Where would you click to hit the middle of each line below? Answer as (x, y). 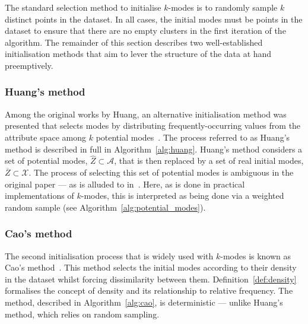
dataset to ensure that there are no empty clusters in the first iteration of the (145, 31)
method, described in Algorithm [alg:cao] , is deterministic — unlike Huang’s (144, 302)
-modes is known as (256, 255)
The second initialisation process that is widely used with (109, 255)
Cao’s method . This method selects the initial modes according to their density (151, 267)
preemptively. (29, 65)
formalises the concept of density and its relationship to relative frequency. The (149, 290)
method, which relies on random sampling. (82, 314)
